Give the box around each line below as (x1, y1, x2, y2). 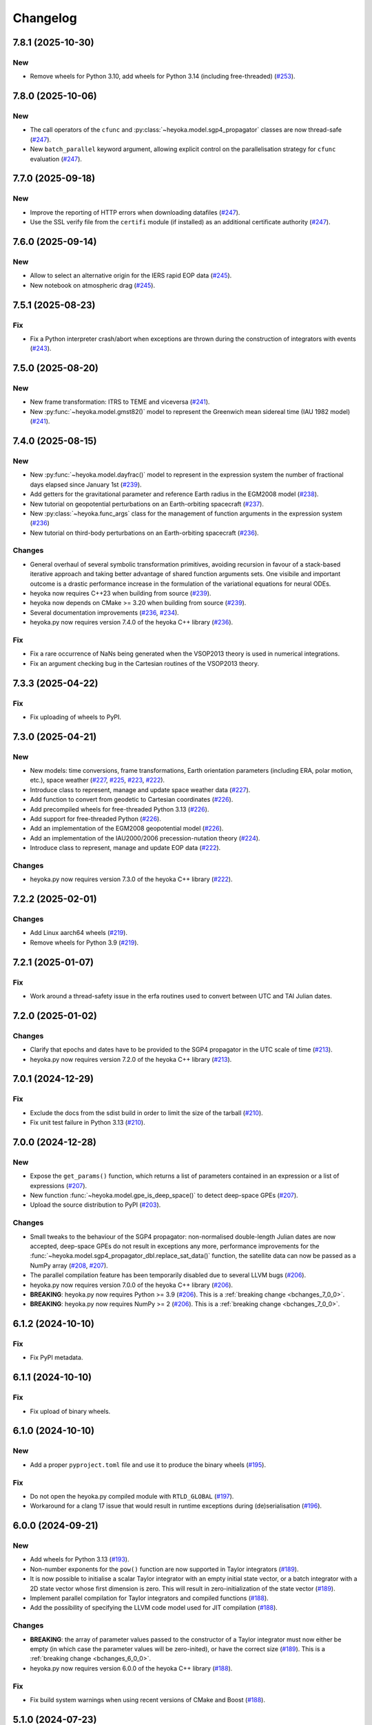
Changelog (12, 10, 77, 26)
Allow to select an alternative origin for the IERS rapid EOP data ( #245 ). (30, 271, 232, 279)
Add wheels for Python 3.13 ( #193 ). (30, 1555, 130, 1564)
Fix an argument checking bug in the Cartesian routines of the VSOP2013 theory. (30, 659, 260, 667)
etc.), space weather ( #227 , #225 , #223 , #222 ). (30, 776, 165, 785)
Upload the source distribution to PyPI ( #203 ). (30, 1201, 161, 1209)
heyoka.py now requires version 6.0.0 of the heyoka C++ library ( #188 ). (30, 1664, 233, 1673)
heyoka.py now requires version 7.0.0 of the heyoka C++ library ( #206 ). (30, 1281, 234, 1289)
